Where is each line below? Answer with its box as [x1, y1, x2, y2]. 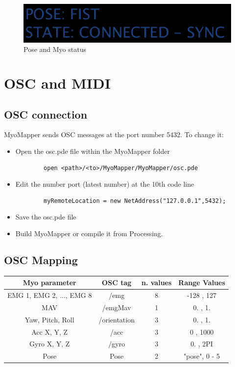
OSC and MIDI [4, 73, 111, 93]
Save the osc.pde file [15, 212, 76, 222]
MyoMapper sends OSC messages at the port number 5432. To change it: [4, 129, 224, 140]
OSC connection [4, 106, 88, 122]
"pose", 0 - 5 [184, 351, 220, 361]
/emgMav [102, 302, 131, 312]
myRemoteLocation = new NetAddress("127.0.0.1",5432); [44, 197, 226, 204]
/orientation [98, 314, 135, 324]
